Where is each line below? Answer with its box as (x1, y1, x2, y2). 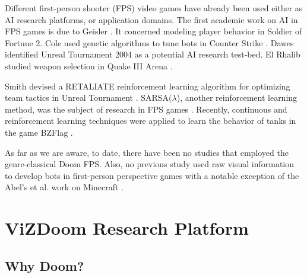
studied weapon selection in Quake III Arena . (5, 59, 173, 72)
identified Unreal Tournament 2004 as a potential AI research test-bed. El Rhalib (5, 48, 300, 60)
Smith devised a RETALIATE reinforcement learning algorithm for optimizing (5, 79, 290, 92)
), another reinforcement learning (176, 91, 297, 104)
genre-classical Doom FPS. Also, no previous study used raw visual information (5, 158, 295, 170)
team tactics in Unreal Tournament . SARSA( (5, 91, 172, 104)
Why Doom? (5, 256, 84, 274)
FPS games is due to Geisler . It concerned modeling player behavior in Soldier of (5, 25, 302, 37)
